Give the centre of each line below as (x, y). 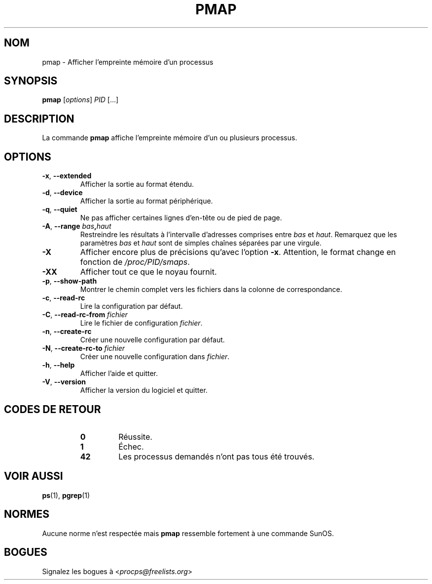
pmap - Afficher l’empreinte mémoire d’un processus (128, 62)
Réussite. (135, 437)
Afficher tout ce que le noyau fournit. (148, 272)
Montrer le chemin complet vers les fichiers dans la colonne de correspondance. (211, 290)
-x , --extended (67, 176)
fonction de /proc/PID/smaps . (135, 262)
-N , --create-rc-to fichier (84, 348)
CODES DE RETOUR (53, 409)
